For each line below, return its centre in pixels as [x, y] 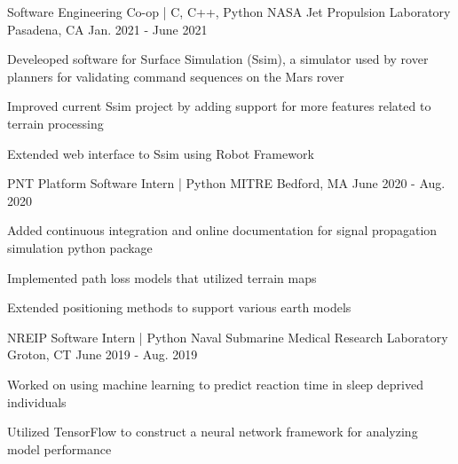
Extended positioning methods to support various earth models [179, 307]
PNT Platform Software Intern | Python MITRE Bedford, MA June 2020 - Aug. [226, 183]
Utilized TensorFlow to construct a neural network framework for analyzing [213, 432]
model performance [59, 448]
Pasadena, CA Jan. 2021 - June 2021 [107, 29]
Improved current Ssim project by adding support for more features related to [219, 106]
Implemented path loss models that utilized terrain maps [162, 277]
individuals [37, 401]
